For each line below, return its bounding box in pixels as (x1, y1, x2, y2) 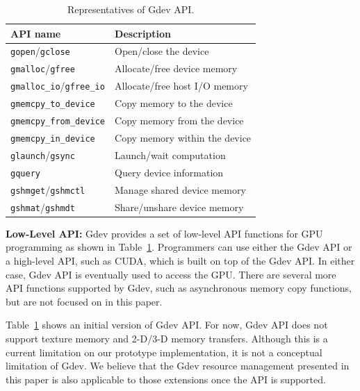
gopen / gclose (10, 44, 70, 58)
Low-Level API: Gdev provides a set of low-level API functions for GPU (6, 226, 323, 240)
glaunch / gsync (10, 147, 75, 162)
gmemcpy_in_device (10, 133, 95, 144)
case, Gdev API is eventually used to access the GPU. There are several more (6, 267, 336, 281)
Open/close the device (115, 44, 209, 58)
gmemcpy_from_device (10, 117, 106, 127)
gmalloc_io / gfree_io (10, 78, 105, 93)
